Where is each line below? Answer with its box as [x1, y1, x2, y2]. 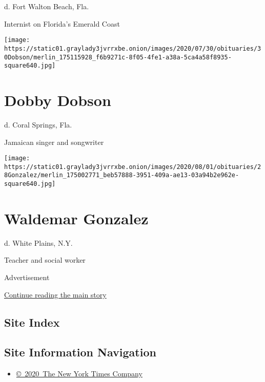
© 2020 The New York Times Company [16, 368, 142, 379]
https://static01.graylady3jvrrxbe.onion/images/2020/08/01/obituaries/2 [4, 163, 261, 171]
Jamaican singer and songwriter [4, 136, 104, 147]
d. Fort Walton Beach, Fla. [4, 1, 89, 11]
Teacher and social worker [4, 254, 86, 265]
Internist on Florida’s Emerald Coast [4, 18, 120, 29]
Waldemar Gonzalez [4, 207, 149, 228]
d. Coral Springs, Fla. [4, 119, 72, 130]
